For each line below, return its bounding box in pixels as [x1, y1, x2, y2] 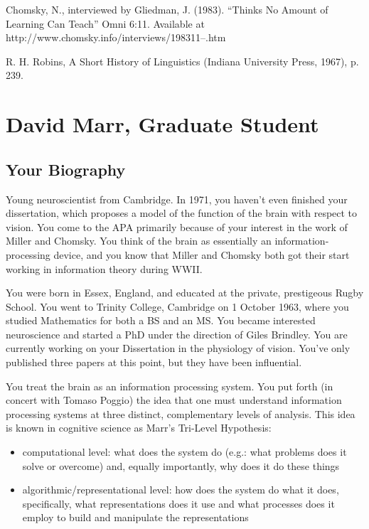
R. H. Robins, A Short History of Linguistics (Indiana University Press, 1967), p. [6, 53, 359, 68]
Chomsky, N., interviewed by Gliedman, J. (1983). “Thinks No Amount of [6, 2, 328, 16]
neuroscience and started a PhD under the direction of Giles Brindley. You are [6, 326, 348, 341]
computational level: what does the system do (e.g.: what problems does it [22, 444, 347, 459]
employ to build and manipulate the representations [22, 510, 249, 525]
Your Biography [6, 158, 126, 180]
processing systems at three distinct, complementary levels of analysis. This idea [6, 406, 355, 421]
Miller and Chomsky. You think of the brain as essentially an [6, 233, 272, 248]
